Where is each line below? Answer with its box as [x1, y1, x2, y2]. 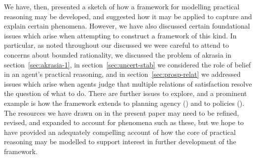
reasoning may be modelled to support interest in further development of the [4, 136, 236, 147]
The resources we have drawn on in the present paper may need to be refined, [4, 107, 239, 118]
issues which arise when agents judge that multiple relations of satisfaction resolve [4, 78, 252, 89]
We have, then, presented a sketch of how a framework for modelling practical [4, 1, 240, 11]
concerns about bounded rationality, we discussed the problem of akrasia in [4, 49, 232, 60]
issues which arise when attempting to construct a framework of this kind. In [4, 30, 237, 40]
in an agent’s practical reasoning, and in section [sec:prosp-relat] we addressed [4, 69, 241, 79]
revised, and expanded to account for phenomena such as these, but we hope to [4, 117, 244, 127]
